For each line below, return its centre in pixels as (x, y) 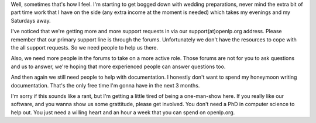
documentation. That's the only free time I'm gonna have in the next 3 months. (105, 85)
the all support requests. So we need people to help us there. (85, 47)
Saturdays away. (31, 20)
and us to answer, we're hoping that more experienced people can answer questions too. (118, 66)
